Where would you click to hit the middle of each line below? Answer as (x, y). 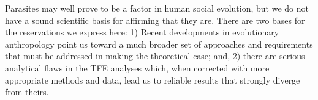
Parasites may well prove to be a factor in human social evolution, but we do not (157, 8)
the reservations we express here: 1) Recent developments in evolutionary (142, 32)
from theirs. (27, 92)
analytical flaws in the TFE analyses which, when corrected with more (137, 67)
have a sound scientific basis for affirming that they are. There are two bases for (155, 20)
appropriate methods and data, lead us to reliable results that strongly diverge (153, 80)
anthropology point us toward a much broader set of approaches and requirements (159, 44)
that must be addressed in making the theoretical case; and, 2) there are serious (155, 56)
